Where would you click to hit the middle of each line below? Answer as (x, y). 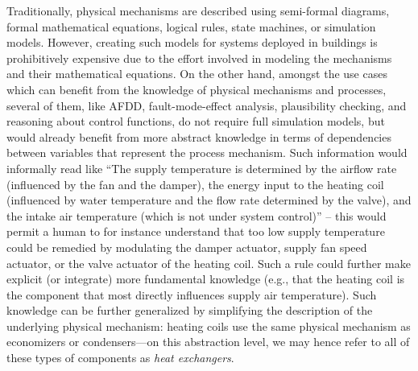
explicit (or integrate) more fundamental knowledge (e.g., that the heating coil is (206, 279)
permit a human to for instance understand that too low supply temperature (196, 231)
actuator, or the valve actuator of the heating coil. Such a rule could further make (209, 263)
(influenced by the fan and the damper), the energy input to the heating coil (195, 184)
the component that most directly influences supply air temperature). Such (192, 294)
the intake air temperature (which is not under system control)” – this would (197, 215)
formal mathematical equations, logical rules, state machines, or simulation (191, 26)
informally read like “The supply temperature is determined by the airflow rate (202, 168)
